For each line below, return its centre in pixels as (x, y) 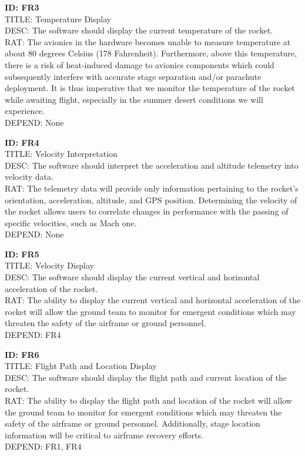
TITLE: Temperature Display (58, 19)
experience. (25, 111)
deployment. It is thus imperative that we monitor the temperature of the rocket (150, 88)
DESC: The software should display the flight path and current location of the (146, 377)
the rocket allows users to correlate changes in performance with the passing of (147, 211)
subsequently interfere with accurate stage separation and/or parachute (133, 76)
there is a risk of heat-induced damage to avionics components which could (140, 64)
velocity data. (29, 177)
